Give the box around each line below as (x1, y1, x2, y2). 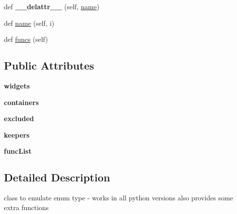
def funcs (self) (4, 34, 48, 44)
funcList (4, 146, 32, 156)
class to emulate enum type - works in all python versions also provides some (4, 193, 233, 203)
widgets (4, 80, 30, 90)
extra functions (4, 202, 49, 212)
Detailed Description (4, 170, 110, 185)
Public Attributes (4, 58, 94, 73)
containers (4, 97, 39, 107)
